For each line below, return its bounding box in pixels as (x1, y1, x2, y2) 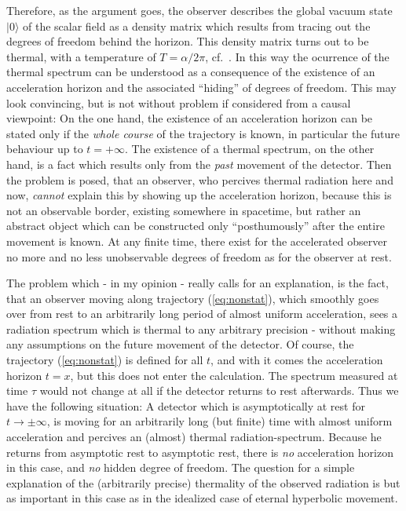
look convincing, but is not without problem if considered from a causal (6, 94, 351, 111)
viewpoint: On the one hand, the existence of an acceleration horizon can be (6, 110, 373, 126)
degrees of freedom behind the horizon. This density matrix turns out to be (6, 33, 369, 49)
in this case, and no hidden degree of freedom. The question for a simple (6, 459, 355, 476)
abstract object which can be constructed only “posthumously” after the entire (6, 217, 385, 234)
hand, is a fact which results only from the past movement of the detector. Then (6, 155, 392, 172)
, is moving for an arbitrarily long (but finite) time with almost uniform (46, 413, 393, 429)
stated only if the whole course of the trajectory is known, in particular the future (6, 125, 401, 141)
